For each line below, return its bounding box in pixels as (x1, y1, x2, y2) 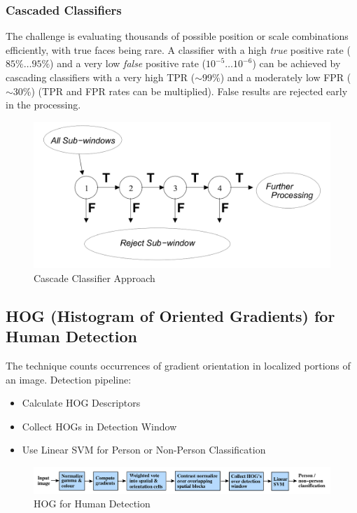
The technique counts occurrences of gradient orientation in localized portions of (6, 358, 351, 373)
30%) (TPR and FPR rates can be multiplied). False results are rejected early (13, 83, 348, 98)
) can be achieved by (252, 56, 341, 71)
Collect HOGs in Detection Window (22, 419, 177, 433)
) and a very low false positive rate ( (50, 56, 206, 71)
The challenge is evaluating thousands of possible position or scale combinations (6, 29, 349, 43)
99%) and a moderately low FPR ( (202, 70, 351, 84)
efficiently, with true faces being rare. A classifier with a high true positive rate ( (6, 42, 351, 57)
